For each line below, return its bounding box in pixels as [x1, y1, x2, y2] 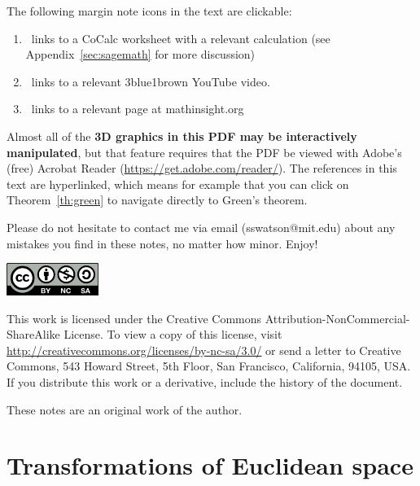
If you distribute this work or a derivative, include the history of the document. [7, 373, 403, 390]
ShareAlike [7, 326, 60, 343]
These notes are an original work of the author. [7, 401, 243, 418]
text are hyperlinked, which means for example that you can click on [7, 175, 349, 192]
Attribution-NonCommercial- [265, 309, 410, 326]
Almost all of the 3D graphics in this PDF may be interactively [7, 127, 357, 144]
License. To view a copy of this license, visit [63, 326, 282, 343]
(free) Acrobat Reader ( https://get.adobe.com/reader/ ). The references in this [7, 160, 397, 177]
